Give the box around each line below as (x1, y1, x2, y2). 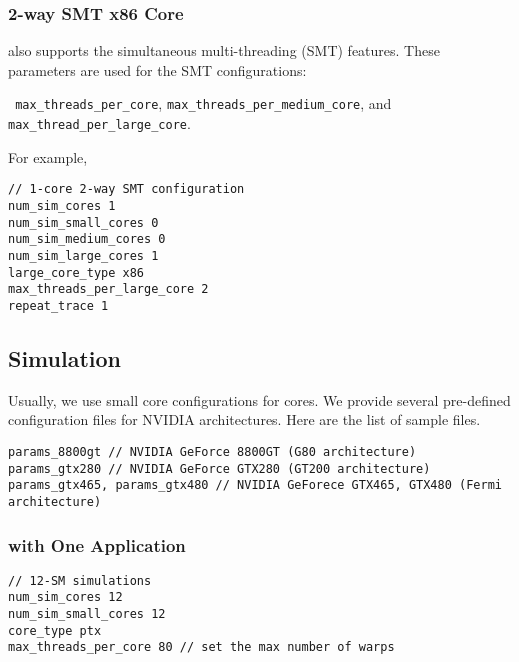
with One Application (8, 532, 186, 557)
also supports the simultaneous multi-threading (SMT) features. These (8, 40, 440, 61)
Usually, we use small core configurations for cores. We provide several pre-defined (8, 389, 511, 410)
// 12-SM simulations (8, 573, 152, 588)
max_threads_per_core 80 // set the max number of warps (8, 640, 395, 655)
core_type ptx (8, 623, 102, 638)
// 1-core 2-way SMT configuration (8, 182, 245, 197)
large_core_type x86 (8, 265, 145, 280)
